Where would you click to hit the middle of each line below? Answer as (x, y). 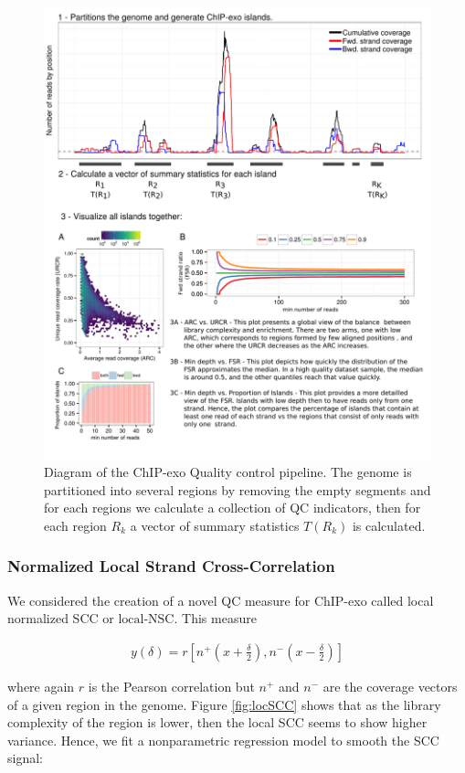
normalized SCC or (61, 618)
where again (41, 686)
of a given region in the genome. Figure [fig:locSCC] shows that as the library (224, 704)
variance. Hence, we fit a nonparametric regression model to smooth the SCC (223, 740)
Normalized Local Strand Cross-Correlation (171, 566)
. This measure (215, 618)
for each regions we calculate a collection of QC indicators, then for (232, 508)
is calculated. (389, 525)
